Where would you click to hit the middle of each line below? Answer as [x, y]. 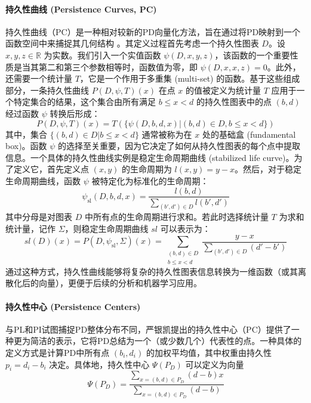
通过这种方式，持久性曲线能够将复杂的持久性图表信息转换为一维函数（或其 [152, 271]
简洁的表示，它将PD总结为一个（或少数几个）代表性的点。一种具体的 [166, 341]
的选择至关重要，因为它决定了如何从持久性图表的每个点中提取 [179, 146]
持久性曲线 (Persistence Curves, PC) [81, 9]
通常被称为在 [167, 134]
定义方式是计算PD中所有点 [58, 353]
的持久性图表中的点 [234, 102]
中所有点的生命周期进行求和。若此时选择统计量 [176, 217]
